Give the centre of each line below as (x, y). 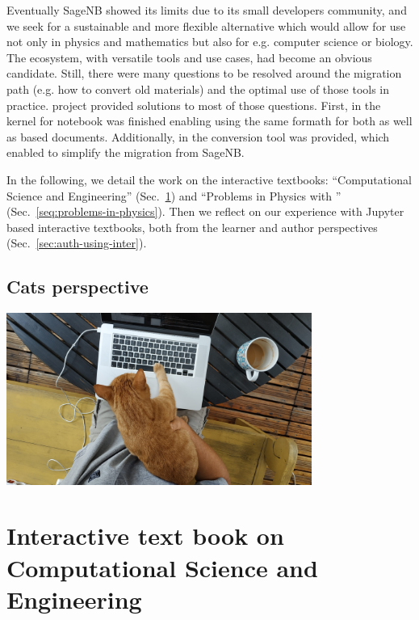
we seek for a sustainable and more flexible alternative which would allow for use (206, 25)
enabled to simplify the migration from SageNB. (126, 152)
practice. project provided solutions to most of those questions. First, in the (194, 105)
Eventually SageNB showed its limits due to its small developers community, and (207, 10)
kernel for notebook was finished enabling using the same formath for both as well (209, 121)
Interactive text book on (145, 536)
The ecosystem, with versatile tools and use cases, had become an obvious (189, 57)
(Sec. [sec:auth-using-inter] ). (77, 243)
